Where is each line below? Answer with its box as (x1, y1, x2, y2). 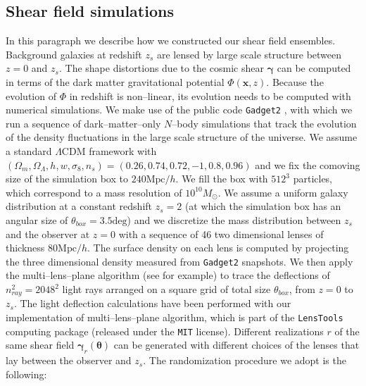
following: (6, 366, 47, 381)
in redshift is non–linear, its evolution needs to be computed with (69, 88, 351, 103)
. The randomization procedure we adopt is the (143, 353, 346, 368)
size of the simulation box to (6, 171, 128, 186)
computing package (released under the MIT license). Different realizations (6, 323, 324, 338)
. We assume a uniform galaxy (217, 185, 348, 199)
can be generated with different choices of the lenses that (113, 337, 360, 352)
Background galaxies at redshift (6, 46, 142, 61)
